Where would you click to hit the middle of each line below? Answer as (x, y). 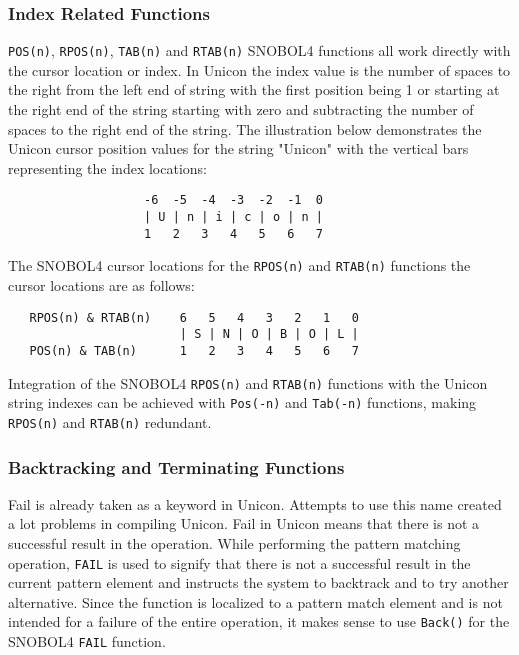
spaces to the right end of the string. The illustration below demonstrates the (245, 128)
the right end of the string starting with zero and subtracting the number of (241, 109)
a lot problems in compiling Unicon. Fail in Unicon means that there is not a (244, 523)
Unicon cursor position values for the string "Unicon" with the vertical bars (238, 148)
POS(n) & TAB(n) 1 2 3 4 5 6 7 (194, 350)
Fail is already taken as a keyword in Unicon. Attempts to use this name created (255, 503)
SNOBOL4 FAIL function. (87, 641)
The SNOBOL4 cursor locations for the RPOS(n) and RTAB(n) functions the (239, 265)
